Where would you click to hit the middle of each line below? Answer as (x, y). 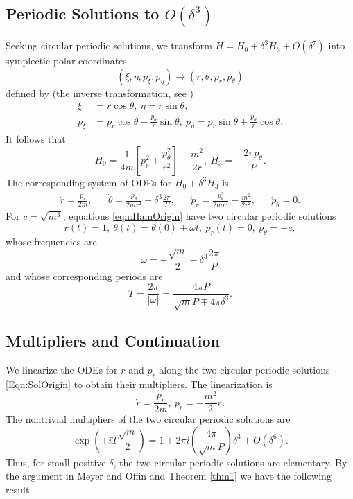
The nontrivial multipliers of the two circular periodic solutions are (148, 419)
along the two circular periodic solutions (244, 369)
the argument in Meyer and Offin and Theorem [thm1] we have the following (169, 476)
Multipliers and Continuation (113, 340)
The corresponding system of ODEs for (89, 182)
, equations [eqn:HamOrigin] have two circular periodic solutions (199, 216)
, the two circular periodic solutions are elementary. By (230, 462)
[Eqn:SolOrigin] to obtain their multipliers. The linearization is (139, 384)
